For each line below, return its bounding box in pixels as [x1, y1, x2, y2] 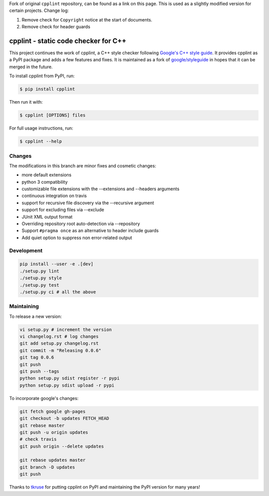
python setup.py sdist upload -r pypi [19, 382, 115, 388]
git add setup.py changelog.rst [19, 341, 99, 346]
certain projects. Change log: [9, 7, 69, 13]
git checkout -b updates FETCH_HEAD [19, 416, 110, 421]
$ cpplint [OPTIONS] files [19, 113, 86, 118]
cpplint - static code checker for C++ [9, 36, 127, 45]
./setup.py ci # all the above [19, 289, 97, 295]
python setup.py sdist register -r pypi [19, 375, 120, 381]
